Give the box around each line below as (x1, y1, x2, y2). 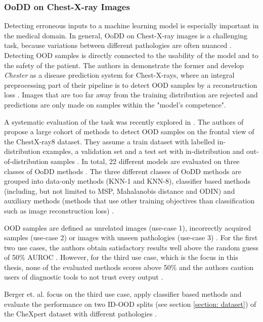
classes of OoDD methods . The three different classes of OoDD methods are (4, 166, 241, 176)
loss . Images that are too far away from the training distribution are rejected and (4, 89, 258, 100)
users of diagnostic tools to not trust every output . (4, 272, 163, 282)
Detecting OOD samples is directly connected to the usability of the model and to (4, 50, 258, 60)
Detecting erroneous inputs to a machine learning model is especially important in (4, 20, 259, 31)
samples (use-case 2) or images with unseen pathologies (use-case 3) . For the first (4, 232, 258, 243)
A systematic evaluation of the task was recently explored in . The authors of (4, 116, 244, 127)
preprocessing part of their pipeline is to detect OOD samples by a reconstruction (4, 79, 257, 90)
